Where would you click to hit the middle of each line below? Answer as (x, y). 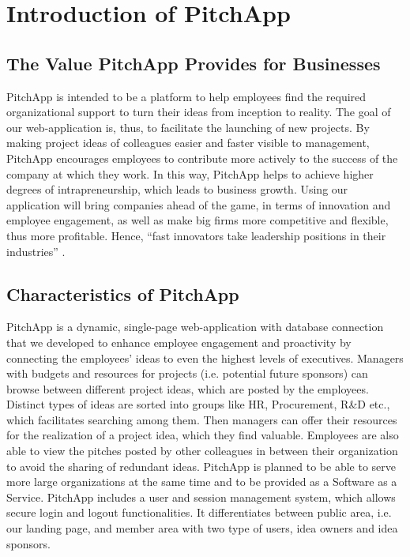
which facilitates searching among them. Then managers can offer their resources (202, 419)
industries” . (36, 251)
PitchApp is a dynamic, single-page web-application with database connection (195, 327)
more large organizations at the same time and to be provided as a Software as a (202, 482)
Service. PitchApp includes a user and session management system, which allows (201, 497)
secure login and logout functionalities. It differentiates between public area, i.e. (199, 512)
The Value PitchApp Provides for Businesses (194, 63)
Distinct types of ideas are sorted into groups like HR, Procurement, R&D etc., (198, 404)
